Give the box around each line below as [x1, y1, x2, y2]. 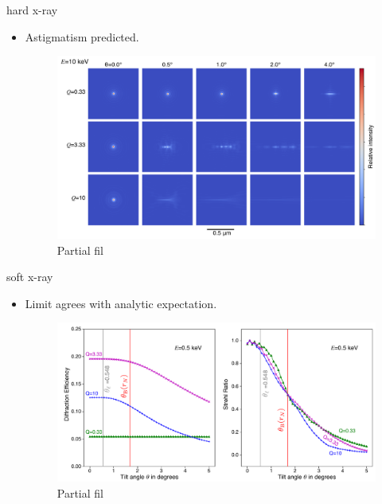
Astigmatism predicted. [25, 28, 139, 45]
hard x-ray [6, 2, 58, 18]
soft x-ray [6, 268, 53, 285]
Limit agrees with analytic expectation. [25, 295, 217, 311]
